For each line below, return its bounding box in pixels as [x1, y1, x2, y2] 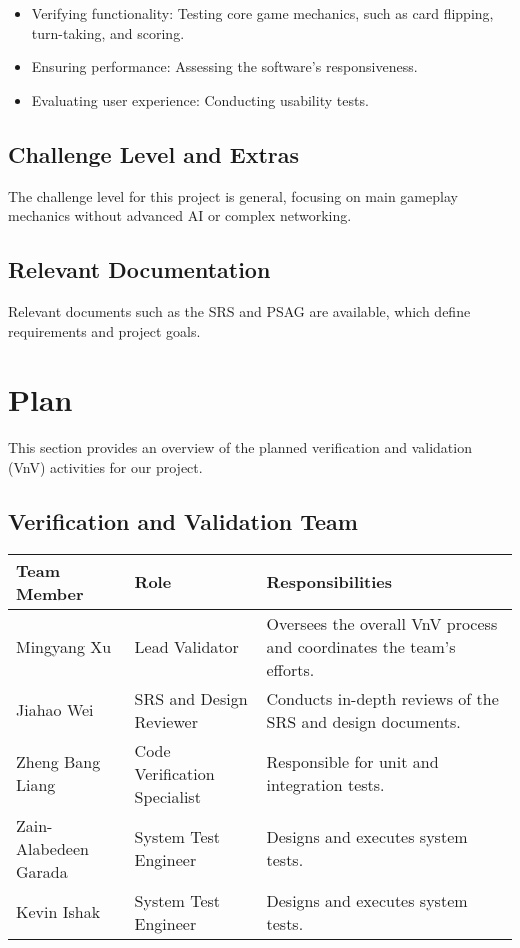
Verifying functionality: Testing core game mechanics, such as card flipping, [31, 3, 494, 23]
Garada [16, 859, 68, 883]
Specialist [134, 784, 201, 808]
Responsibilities [266, 570, 393, 594]
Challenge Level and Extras [8, 138, 300, 169]
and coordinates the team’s [266, 634, 456, 658]
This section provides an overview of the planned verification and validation [8, 437, 472, 458]
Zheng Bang [16, 750, 101, 774]
